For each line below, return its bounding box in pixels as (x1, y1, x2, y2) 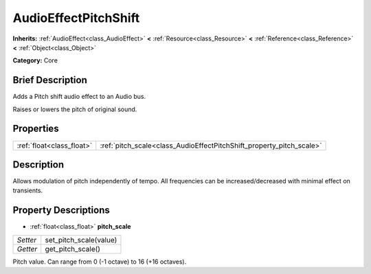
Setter (16, 235, 37, 244)
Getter (16, 244, 38, 253)
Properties (12, 123, 59, 135)
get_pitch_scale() (45, 244, 101, 253)
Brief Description (12, 74, 87, 86)
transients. (12, 186, 43, 195)
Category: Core (12, 56, 58, 65)
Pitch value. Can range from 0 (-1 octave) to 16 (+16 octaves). (12, 258, 187, 266)
